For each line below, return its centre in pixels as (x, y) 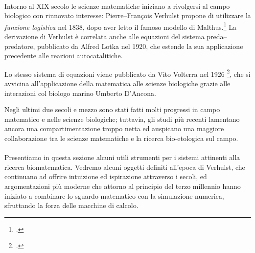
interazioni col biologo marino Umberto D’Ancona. (80, 93)
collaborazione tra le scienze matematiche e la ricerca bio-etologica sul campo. (121, 138)
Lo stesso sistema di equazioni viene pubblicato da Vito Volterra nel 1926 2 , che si (127, 73)
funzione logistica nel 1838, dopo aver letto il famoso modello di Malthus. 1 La (120, 26)
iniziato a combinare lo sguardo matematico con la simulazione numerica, (114, 195)
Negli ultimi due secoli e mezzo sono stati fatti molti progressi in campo (112, 109)
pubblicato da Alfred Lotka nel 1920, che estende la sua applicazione (140, 46)
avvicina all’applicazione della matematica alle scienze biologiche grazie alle (117, 83)
